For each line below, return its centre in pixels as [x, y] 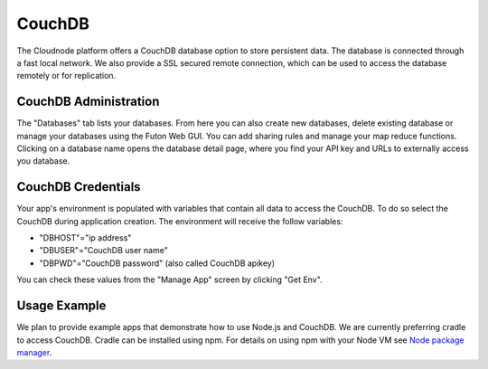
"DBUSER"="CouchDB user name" [104, 251]
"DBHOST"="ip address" [85, 238]
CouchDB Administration [88, 102]
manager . [34, 352]
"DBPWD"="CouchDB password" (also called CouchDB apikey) [157, 263]
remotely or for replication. [66, 76]
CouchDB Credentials [79, 187]
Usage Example [61, 306]
